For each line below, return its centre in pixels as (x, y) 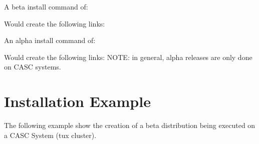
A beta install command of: (46, 6)
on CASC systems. (33, 67)
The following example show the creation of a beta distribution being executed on (130, 125)
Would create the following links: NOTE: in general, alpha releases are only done (128, 57)
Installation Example (77, 101)
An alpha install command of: (50, 40)
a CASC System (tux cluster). (50, 135)
